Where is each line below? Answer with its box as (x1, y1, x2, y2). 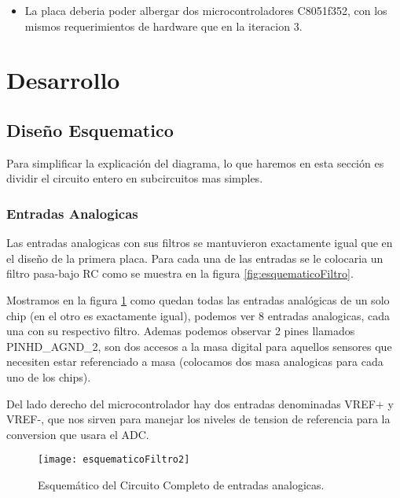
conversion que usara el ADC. (6, 426, 149, 442)
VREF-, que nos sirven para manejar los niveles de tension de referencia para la (6, 411, 391, 427)
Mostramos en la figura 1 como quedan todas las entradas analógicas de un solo (6, 291, 390, 308)
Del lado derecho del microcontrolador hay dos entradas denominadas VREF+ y (6, 395, 394, 411)
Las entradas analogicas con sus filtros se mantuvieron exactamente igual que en (6, 234, 393, 251)
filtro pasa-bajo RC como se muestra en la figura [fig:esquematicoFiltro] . (6, 265, 354, 282)
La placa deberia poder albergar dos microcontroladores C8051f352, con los (24, 2, 387, 18)
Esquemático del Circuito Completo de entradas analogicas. (38, 476, 325, 492)
